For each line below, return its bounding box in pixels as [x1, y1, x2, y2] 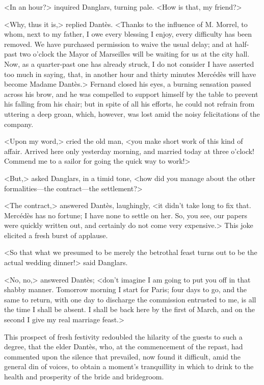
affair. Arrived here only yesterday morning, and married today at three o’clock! [4, 145, 254, 156]
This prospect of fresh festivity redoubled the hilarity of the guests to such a [4, 331, 243, 342]
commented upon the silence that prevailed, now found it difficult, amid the [4, 351, 241, 362]
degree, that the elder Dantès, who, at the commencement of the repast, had [4, 341, 243, 352]
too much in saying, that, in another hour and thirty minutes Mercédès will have [4, 68, 256, 79]
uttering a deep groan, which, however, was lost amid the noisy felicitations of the [4, 108, 260, 119]
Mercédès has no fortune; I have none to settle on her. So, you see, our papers [4, 210, 247, 220]
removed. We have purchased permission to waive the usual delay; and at [4, 38, 233, 49]
